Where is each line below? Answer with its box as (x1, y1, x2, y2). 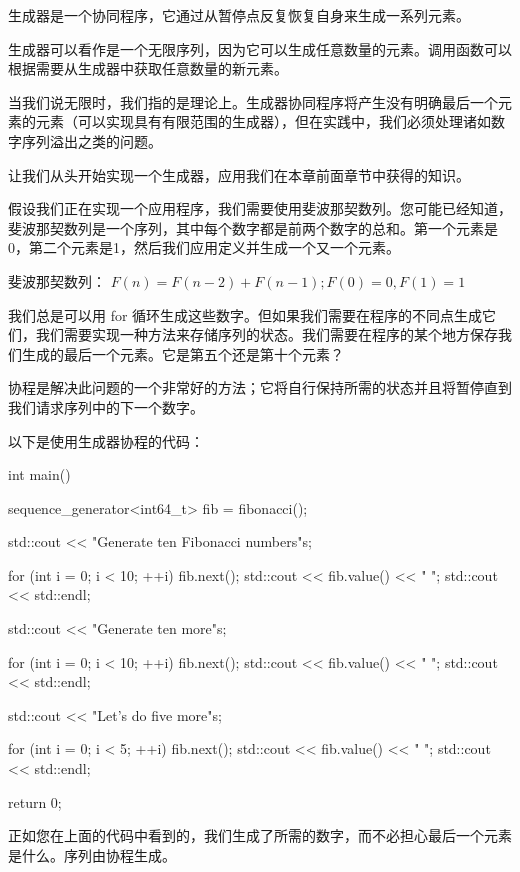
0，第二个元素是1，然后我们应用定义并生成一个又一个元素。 (8, 237, 400, 258)
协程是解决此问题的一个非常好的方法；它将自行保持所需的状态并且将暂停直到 (8, 377, 512, 398)
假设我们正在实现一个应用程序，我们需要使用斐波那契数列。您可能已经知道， (8, 198, 512, 219)
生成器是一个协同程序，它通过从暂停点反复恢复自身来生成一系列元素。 (8, 5, 470, 25)
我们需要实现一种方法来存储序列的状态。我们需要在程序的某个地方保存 (35, 324, 498, 345)
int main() (8, 464, 71, 485)
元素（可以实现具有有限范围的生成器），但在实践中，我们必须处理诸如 (35, 111, 491, 132)
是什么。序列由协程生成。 (8, 844, 176, 865)
